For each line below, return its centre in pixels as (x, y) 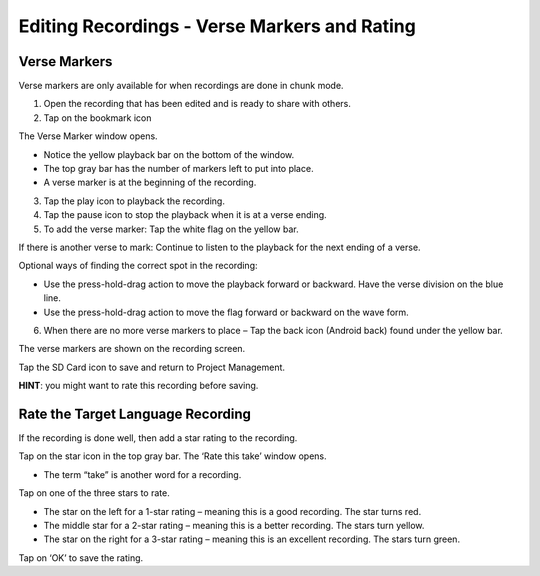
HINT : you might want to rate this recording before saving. (138, 386)
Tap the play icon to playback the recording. (134, 201)
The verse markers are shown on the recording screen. (132, 349)
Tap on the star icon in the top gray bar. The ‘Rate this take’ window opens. (172, 456)
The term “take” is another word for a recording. (142, 474)
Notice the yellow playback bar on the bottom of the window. (169, 154)
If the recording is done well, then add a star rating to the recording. (158, 438)
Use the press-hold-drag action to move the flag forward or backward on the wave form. (226, 312)
